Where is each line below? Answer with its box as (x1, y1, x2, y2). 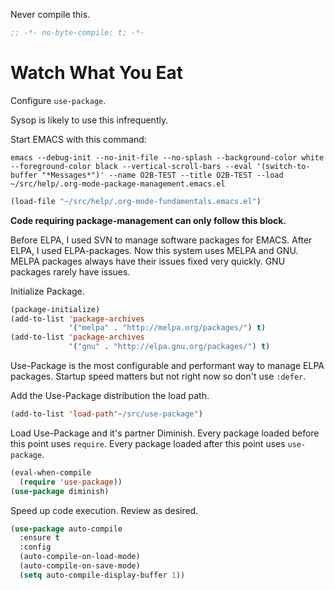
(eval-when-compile (10, 467, 92, 478)
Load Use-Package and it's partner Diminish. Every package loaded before (10, 427, 320, 439)
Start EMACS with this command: (10, 133, 147, 145)
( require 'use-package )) (19, 477, 123, 487)
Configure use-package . (10, 94, 107, 106)
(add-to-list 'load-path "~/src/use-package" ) (10, 409, 203, 419)
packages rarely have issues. (10, 265, 131, 278)
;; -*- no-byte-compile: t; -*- (10, 28, 145, 38)
